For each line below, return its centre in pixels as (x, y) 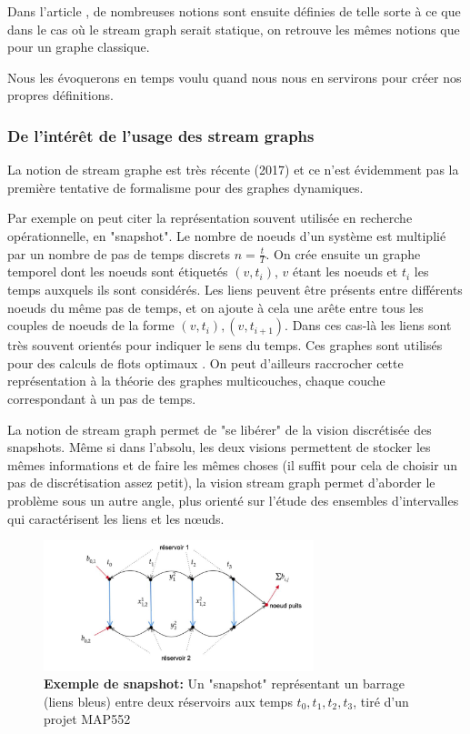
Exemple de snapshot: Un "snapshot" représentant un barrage (224, 684)
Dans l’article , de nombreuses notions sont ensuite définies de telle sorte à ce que (234, 11)
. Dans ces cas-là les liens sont (368, 325)
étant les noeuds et (345, 271)
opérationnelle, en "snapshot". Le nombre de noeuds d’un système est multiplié (227, 235)
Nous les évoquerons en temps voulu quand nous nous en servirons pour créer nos (235, 77)
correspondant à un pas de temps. (102, 398)
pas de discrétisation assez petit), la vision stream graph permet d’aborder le (221, 483)
